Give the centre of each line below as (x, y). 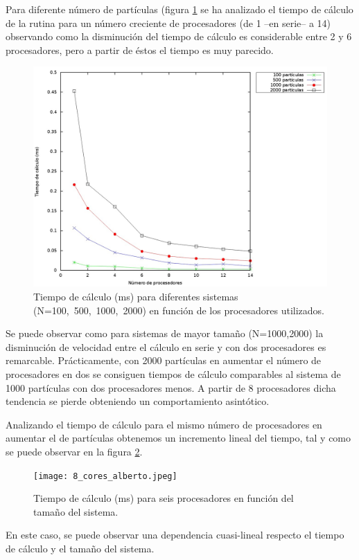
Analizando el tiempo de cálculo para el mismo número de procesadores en (164, 424)
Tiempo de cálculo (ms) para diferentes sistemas (136, 296)
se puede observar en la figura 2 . (74, 451)
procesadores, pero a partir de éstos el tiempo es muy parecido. (140, 49)
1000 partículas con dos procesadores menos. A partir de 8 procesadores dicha (171, 387)
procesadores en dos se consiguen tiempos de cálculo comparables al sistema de (173, 373)
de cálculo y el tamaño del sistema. (80, 548)
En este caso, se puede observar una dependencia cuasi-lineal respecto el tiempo (175, 535)
